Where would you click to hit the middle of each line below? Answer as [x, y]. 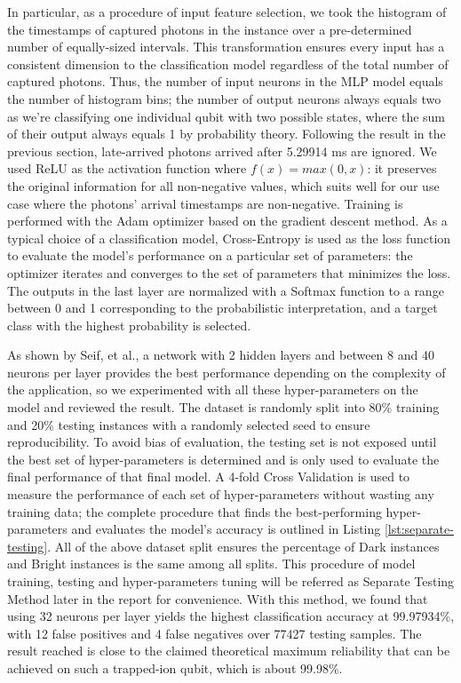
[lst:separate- [419, 529]
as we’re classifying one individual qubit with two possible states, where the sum [227, 116]
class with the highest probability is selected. [129, 325]
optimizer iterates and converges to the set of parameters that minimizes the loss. [229, 272]
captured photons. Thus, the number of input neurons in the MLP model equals [225, 81]
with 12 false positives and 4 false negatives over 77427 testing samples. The [215, 633]
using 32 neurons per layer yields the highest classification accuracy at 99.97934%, [231, 616]
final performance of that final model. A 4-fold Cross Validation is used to [209, 477]
